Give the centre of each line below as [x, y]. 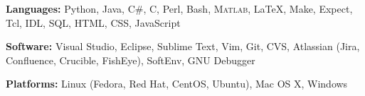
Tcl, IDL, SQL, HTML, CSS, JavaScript [93, 22]
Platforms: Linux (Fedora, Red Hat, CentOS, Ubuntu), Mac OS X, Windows [177, 84]
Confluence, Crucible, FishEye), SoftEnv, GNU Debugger [131, 60]
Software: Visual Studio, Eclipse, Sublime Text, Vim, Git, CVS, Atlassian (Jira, [183, 46]
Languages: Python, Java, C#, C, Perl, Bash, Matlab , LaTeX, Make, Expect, [179, 8]
